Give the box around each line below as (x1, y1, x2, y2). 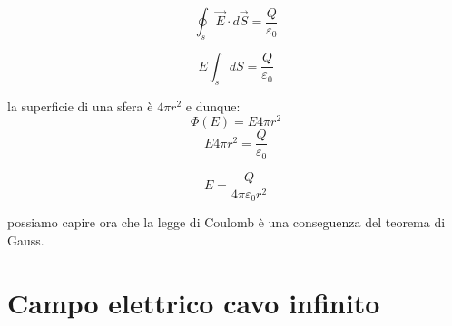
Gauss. (7, 230, 44, 249)
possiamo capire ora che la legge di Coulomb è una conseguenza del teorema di (7, 213, 446, 232)
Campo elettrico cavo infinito (7, 283, 380, 321)
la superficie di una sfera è (7, 96, 153, 115)
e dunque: (185, 96, 241, 115)
